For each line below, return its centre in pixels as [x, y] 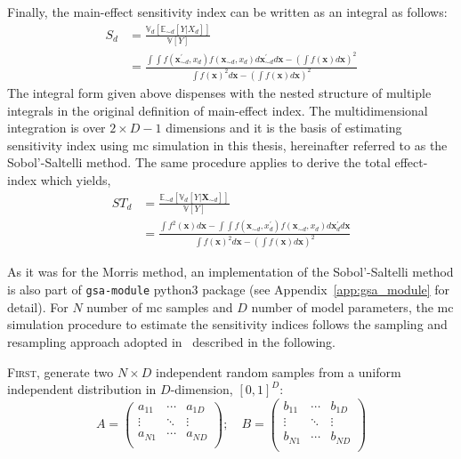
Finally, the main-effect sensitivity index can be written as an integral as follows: [227, 12]
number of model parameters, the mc [352, 306]
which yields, [76, 180]
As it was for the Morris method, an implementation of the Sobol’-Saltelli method [230, 272]
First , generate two [61, 371]
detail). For [38, 306]
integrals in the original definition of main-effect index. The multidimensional [218, 110]
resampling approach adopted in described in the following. [171, 341]
